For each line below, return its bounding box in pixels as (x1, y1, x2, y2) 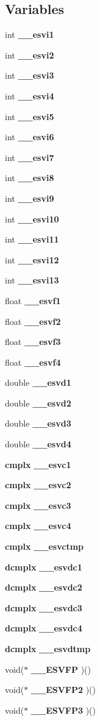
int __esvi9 (5, 191, 54, 204)
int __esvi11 (5, 233, 59, 246)
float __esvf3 (5, 335, 61, 348)
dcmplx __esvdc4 (5, 622, 82, 634)
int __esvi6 (5, 130, 54, 143)
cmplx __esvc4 (5, 519, 71, 532)
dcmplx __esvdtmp (5, 642, 91, 655)
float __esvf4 (5, 355, 61, 368)
